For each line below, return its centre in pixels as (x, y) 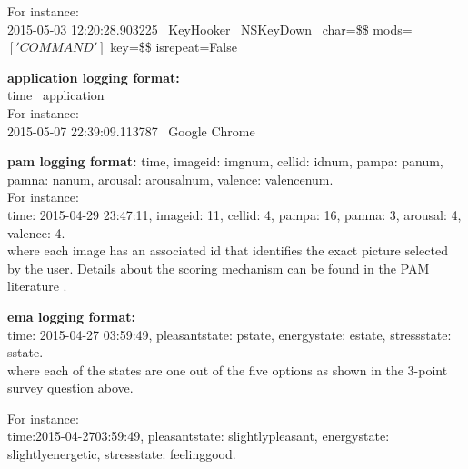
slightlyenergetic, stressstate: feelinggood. (122, 454)
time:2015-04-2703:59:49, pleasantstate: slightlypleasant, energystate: (199, 436)
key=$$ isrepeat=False (174, 47)
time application (56, 95)
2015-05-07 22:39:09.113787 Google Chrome (131, 130)
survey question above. (70, 388)
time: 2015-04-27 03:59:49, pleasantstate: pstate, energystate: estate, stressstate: (229, 334)
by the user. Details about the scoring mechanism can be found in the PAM (219, 268)
